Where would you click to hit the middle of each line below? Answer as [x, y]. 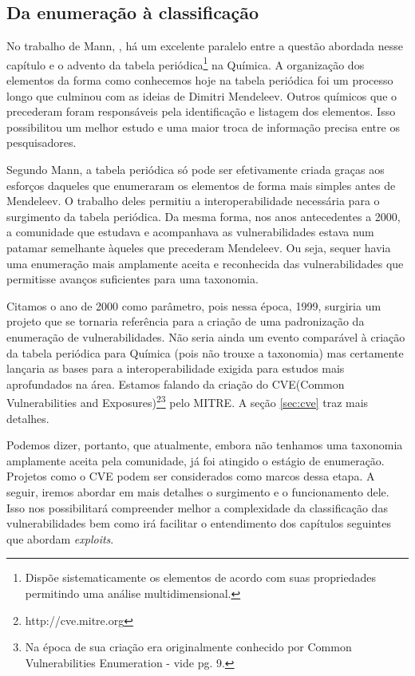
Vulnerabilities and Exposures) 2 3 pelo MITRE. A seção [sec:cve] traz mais [188, 401]
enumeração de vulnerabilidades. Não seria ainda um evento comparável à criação [206, 336]
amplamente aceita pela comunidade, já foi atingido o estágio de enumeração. [196, 460]
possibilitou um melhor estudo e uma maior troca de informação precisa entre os [203, 127]
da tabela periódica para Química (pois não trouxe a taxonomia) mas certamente [205, 352]
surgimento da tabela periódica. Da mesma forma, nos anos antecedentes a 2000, [204, 216]
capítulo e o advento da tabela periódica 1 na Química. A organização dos [186, 63]
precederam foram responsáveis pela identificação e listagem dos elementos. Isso [201, 111]
